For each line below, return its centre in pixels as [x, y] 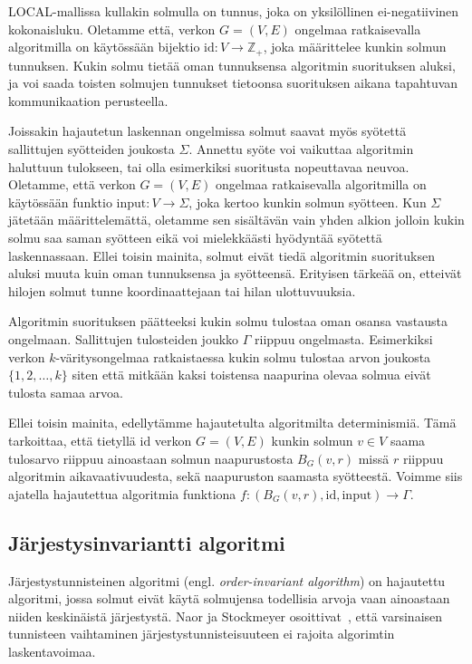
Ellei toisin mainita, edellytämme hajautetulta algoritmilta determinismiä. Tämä [232, 423]
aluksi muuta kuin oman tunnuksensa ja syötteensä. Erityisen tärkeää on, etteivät [235, 273]
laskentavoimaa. [52, 651]
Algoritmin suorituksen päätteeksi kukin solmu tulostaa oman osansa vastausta [228, 321]
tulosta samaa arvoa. [66, 392]
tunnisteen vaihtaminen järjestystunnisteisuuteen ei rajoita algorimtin [202, 634]
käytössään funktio [60, 202]
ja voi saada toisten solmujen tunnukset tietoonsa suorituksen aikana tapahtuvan [233, 83]
